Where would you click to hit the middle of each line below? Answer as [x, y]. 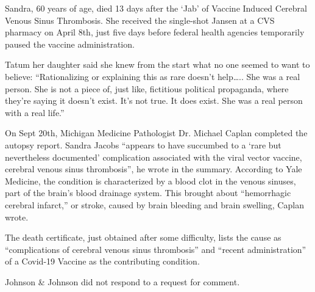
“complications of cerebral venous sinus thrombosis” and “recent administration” [156, 249]
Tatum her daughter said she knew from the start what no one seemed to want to [157, 64]
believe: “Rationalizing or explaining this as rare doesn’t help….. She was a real [153, 76]
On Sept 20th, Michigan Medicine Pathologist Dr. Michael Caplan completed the [156, 133]
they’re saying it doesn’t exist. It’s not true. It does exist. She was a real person [154, 100]
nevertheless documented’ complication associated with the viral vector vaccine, [154, 157]
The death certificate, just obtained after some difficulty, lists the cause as [143, 237]
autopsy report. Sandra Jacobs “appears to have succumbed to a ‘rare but [143, 144]
